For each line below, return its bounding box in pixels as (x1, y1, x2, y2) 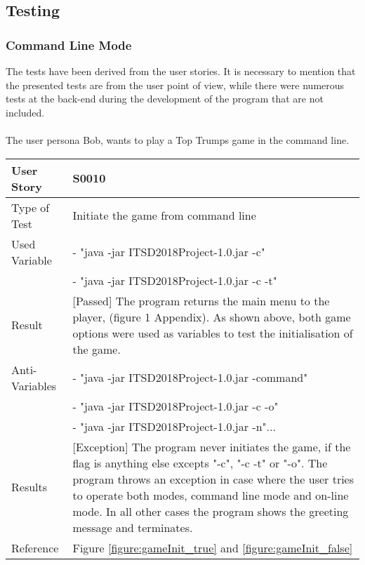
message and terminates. (72, 519, 193, 536)
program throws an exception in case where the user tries (72, 470, 354, 487)
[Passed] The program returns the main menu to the (72, 292, 330, 309)
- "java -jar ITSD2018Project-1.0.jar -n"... (72, 418, 276, 434)
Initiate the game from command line (72, 207, 256, 224)
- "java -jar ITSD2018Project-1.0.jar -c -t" (72, 272, 277, 288)
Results (11, 479, 48, 496)
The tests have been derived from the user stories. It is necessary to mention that (6, 64, 356, 78)
